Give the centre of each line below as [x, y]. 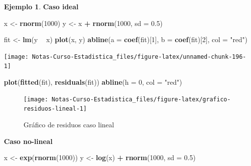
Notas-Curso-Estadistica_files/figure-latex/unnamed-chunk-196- [139, 57]
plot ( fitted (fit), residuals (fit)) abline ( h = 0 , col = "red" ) [93, 82]
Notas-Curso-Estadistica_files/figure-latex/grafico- [141, 99]
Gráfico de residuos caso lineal [69, 124]
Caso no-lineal [28, 141]
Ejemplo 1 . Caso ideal [41, 6]
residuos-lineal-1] [55, 109]
